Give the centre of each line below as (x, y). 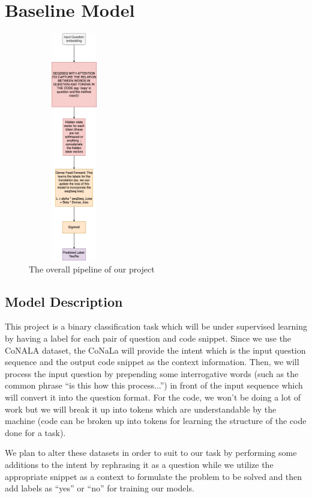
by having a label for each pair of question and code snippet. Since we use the (148, 338)
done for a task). (35, 432)
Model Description (64, 301)
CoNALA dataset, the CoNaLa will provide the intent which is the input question (155, 350)
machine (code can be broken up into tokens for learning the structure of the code (156, 421)
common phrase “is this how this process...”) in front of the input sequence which (154, 385)
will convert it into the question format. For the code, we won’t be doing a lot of (153, 397)
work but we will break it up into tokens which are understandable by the (141, 409)
